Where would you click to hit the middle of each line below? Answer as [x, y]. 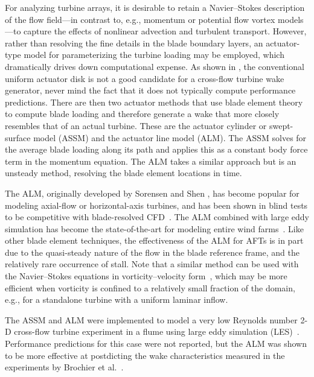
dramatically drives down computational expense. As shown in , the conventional [155, 66]
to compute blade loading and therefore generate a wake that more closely [142, 114]
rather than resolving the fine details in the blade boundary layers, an [134, 43]
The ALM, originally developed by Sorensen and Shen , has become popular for [152, 193]
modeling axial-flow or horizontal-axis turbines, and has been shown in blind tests [156, 205]
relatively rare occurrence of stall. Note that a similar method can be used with [152, 264]
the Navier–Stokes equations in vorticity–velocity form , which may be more [146, 276]
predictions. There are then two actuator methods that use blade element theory [154, 102]
